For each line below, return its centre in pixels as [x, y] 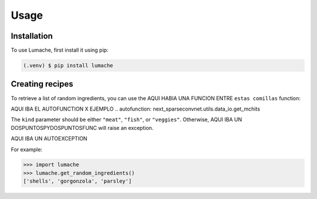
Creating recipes [42, 84]
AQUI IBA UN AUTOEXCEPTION [49, 139]
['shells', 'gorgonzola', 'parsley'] [77, 181]
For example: [27, 149]
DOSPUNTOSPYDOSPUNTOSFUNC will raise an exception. [82, 128]
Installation [32, 36]
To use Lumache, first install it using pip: [60, 50]
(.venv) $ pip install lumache [68, 66]
